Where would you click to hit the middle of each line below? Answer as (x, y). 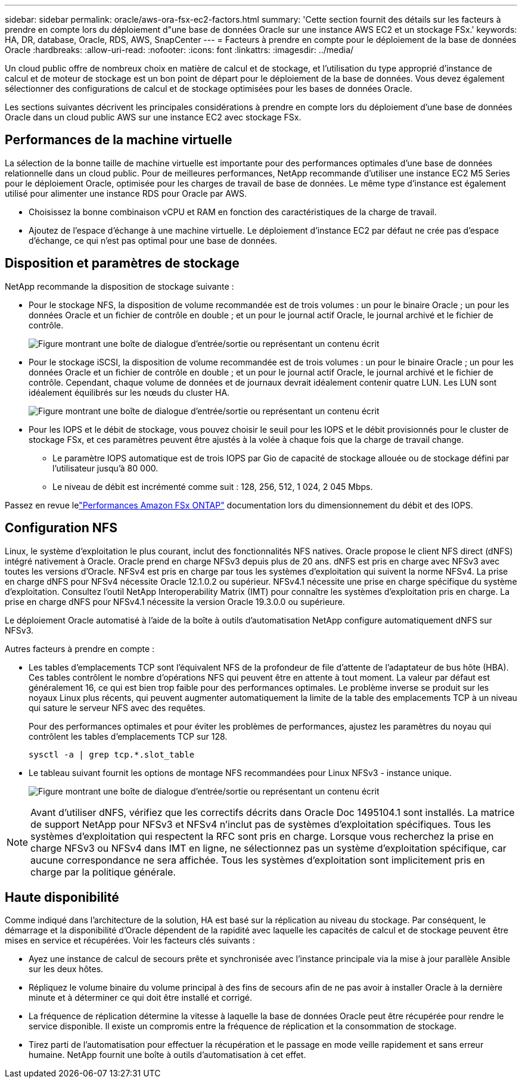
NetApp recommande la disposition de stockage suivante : (119, 286)
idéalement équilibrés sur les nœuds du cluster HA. (129, 392)
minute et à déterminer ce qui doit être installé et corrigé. (140, 998)
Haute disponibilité (62, 897)
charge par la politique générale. (103, 872)
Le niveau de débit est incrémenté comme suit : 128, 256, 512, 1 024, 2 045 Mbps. (213, 486)
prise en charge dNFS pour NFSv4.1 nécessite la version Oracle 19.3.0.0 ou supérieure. (175, 601)
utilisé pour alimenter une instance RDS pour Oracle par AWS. (126, 193)
